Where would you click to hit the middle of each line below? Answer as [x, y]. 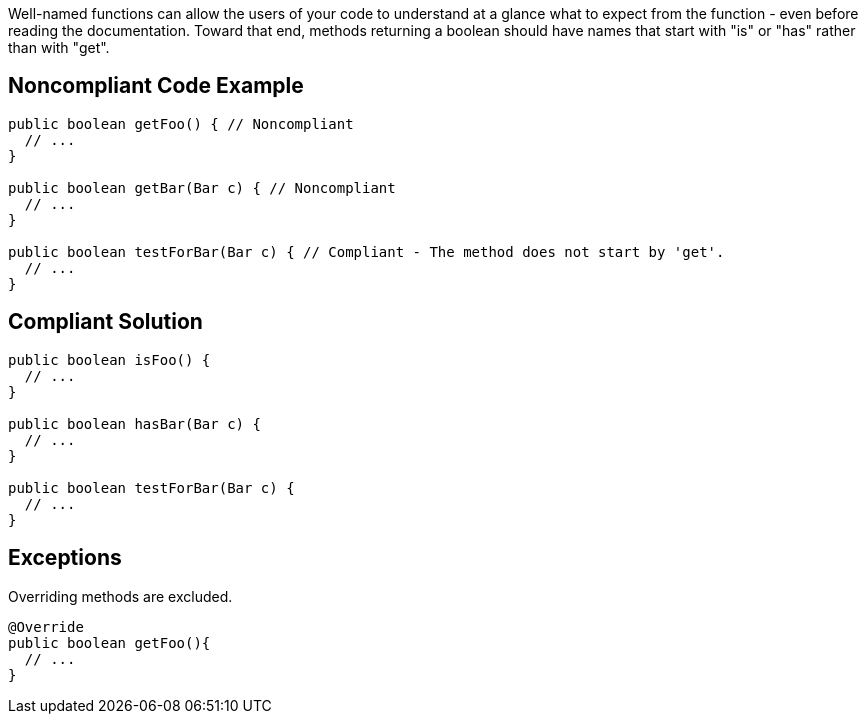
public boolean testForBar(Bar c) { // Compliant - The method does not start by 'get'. [366, 251]
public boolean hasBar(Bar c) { [134, 423]
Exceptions [65, 558]
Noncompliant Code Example [156, 86]
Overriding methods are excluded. [120, 596]
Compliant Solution [105, 322]
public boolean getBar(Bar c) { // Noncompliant [202, 187]
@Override [46, 626]
